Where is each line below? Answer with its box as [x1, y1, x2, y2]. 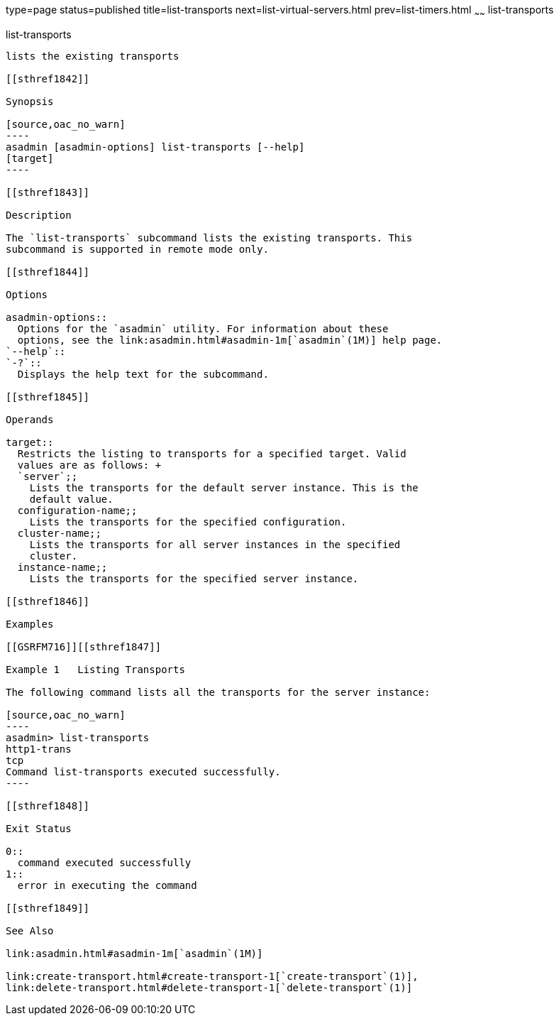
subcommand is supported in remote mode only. [6, 243, 269, 255]
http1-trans [6, 743, 72, 755]
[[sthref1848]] [6, 799, 90, 812]
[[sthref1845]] [6, 391, 90, 403]
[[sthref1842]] [6, 72, 90, 84]
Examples [6, 618, 54, 630]
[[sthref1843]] [6, 186, 90, 198]
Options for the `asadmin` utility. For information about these [17, 322, 389, 334]
